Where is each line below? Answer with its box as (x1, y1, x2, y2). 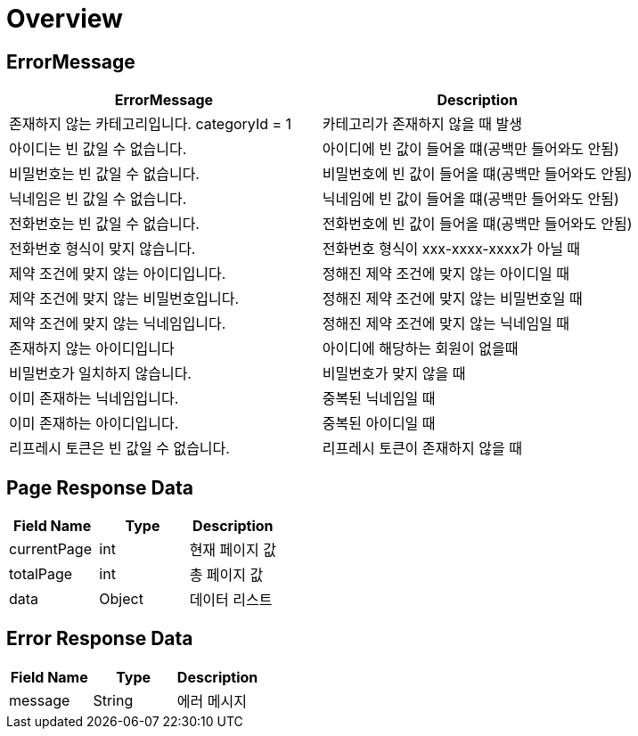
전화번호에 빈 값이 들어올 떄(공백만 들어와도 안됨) (322, 215, 633, 233)
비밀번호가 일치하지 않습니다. (9, 364, 192, 383)
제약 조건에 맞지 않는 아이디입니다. (9, 265, 226, 283)
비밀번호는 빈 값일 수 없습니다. (9, 165, 200, 184)
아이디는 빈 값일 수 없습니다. (9, 140, 187, 159)
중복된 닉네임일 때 (322, 389, 436, 408)
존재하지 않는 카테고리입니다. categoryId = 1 (9, 115, 292, 134)
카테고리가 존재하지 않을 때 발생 (322, 115, 522, 134)
